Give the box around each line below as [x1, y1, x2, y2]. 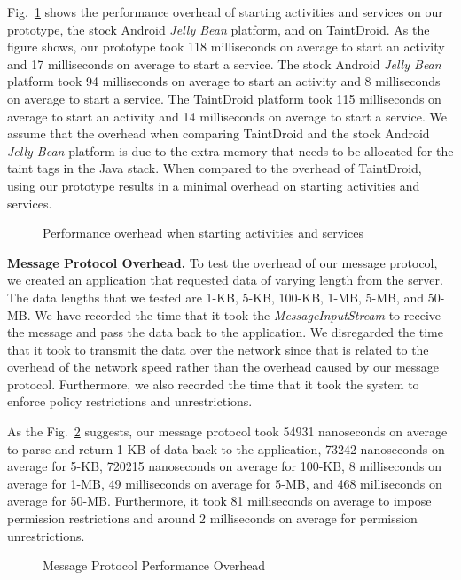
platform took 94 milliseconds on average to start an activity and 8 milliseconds [7, 72, 441, 90]
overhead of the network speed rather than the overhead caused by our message [7, 357, 440, 376]
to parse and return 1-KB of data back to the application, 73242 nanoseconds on [7, 439, 445, 458]
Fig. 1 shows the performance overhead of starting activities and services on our [7, 3, 443, 20]
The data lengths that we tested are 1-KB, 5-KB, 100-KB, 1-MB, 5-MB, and [7, 287, 425, 306]
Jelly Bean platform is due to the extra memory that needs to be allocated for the [7, 141, 454, 160]
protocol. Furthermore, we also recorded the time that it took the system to [7, 374, 419, 393]
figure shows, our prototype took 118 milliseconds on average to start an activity [7, 37, 445, 56]
